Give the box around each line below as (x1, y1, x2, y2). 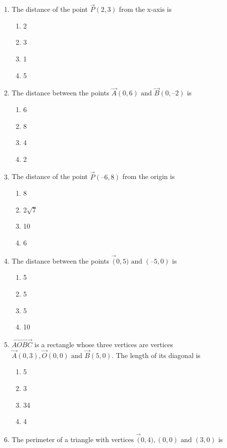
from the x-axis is (119, 4, 172, 14)
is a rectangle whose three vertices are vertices (34, 339, 174, 349)
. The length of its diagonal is (111, 350, 201, 360)
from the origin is (122, 171, 175, 181)
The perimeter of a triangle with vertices (11, 434, 134, 444)
